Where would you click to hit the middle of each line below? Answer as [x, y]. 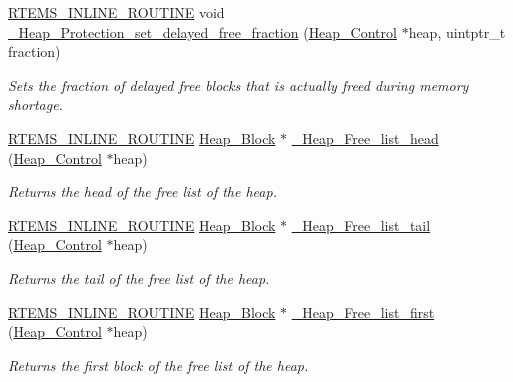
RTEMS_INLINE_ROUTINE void [116, 12]
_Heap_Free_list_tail [361, 224]
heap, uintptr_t [457, 31]
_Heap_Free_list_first [363, 311]
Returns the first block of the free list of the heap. [158, 364]
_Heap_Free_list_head [365, 137]
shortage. [35, 104]
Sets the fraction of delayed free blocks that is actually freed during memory [238, 84]
